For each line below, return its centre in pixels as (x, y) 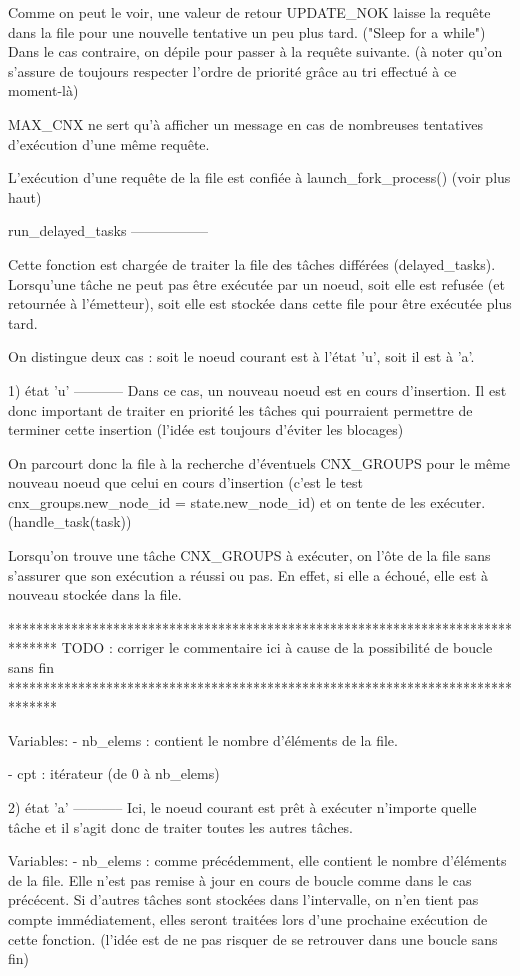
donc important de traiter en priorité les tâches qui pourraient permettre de (240, 409)
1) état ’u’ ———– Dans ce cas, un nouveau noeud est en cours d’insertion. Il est (257, 389)
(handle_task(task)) (70, 521)
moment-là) (43, 90)
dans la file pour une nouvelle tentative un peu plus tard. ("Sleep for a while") (247, 31)
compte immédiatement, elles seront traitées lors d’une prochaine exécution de (248, 918)
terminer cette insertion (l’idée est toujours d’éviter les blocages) (206, 429)
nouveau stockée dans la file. (95, 594)
